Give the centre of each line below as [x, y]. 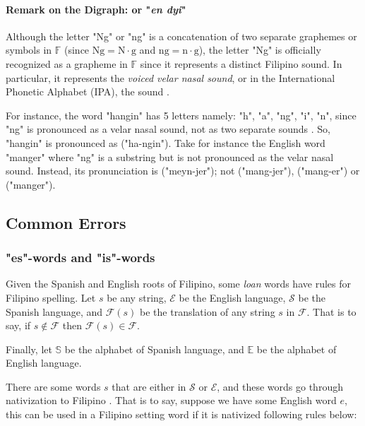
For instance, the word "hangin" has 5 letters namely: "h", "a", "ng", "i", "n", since [181, 115]
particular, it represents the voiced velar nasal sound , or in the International [170, 77]
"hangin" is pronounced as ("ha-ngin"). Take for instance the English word [166, 142]
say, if [18, 325]
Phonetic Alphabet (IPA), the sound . [88, 91]
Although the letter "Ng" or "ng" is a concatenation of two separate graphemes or [181, 36]
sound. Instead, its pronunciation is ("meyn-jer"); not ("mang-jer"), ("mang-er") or [183, 171]
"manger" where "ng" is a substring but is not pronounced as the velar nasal [170, 156]
